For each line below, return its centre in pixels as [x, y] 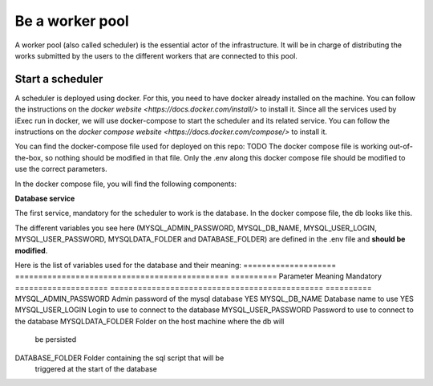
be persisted [56, 339]
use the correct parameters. [61, 169]
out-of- [401, 146]
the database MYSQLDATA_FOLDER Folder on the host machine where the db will [150, 321]
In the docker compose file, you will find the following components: [125, 184]
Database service [45, 198]
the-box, [29, 157]
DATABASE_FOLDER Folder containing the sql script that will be [119, 358]
